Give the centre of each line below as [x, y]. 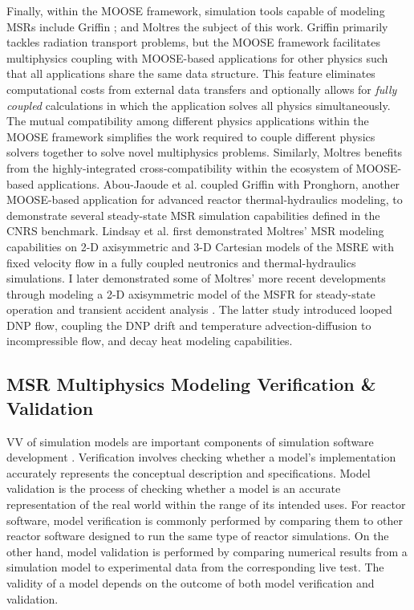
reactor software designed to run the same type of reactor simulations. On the [198, 536]
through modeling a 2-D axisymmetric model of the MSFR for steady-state [191, 293]
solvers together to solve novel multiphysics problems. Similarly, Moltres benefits [205, 152]
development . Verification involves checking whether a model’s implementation [201, 457]
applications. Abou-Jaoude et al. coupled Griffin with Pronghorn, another [219, 183]
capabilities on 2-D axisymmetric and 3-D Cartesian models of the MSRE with [201, 246]
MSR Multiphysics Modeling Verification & [191, 384]
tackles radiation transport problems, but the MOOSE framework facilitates [193, 42]
